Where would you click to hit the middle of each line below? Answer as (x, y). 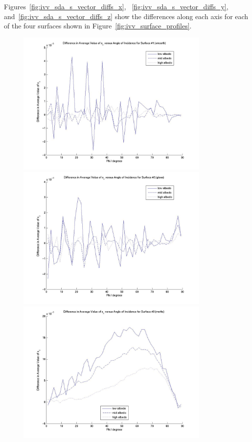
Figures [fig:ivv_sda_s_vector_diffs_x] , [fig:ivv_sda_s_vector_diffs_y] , (116, 6)
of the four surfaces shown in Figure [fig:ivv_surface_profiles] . (98, 26)
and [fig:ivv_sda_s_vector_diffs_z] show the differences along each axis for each (126, 16)
